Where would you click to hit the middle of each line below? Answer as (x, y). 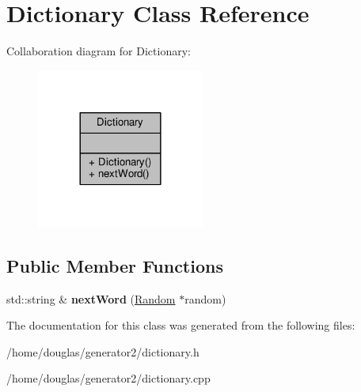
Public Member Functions (115, 265)
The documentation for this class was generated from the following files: (181, 325)
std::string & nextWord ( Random (91, 298)
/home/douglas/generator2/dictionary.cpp (108, 378)
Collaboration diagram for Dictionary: (99, 51)
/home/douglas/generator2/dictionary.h (103, 351)
